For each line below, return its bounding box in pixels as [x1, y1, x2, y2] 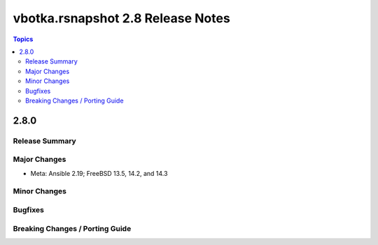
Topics [13, 35, 34, 43]
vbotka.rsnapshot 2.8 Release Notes [13, 10, 230, 26]
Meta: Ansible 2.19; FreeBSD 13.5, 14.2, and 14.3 [30, 169, 168, 177]
